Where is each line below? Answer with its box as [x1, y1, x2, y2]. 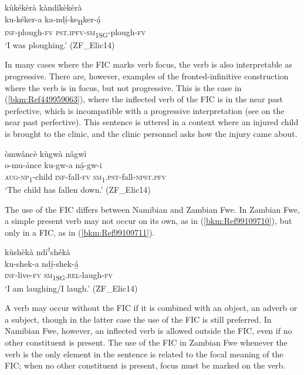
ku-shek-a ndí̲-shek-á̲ [5, 257, 79, 269]
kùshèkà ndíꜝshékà [5, 246, 70, 258]
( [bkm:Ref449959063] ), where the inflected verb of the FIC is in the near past [5, 93, 283, 105]
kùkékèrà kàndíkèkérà [5, 1, 82, 13]
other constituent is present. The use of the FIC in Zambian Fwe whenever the [5, 336, 288, 348]
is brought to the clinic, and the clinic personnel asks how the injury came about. [5, 128, 298, 139]
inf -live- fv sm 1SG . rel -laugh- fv [5, 269, 113, 283]
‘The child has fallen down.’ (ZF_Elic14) [5, 183, 151, 195]
